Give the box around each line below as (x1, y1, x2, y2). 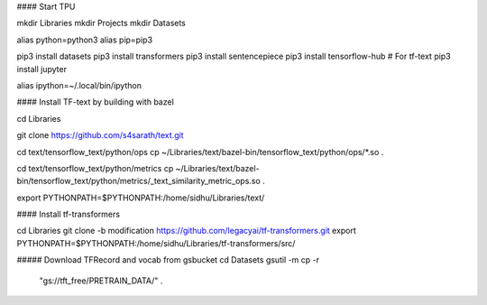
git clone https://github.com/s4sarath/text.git (16, 130, 184, 141)
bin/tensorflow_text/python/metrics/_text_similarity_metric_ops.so (16, 176, 261, 187)
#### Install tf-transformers (16, 208, 121, 220)
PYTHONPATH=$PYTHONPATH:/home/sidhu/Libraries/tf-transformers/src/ (16, 237, 296, 248)
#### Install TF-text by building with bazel (16, 97, 175, 107)
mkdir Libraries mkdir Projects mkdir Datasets (16, 18, 187, 29)
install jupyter (16, 63, 68, 74)
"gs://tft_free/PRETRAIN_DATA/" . (39, 275, 163, 286)
